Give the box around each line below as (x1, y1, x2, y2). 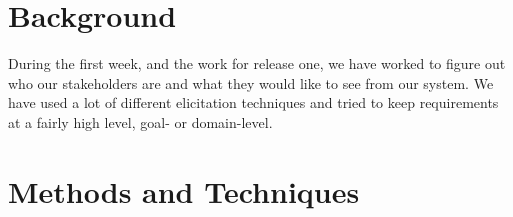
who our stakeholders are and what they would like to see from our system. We (8, 72, 494, 93)
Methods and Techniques (8, 170, 360, 211)
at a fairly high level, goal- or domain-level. (8, 111, 273, 132)
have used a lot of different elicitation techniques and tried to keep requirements (8, 92, 499, 113)
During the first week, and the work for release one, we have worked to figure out (8, 53, 506, 74)
